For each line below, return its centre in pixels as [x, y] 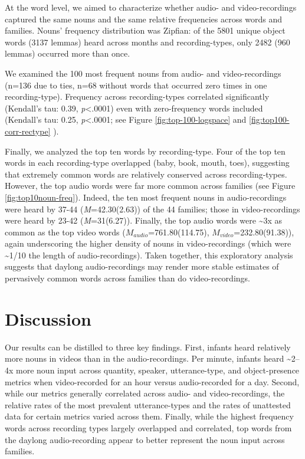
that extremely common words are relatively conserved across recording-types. [146, 174]
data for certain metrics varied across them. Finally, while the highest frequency [149, 416]
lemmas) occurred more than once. [68, 53]
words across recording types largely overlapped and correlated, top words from [148, 427]
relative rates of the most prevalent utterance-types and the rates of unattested [148, 404]
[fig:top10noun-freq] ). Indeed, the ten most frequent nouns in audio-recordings [146, 197]
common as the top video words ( [65, 232]
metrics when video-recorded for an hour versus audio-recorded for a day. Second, [152, 381]
